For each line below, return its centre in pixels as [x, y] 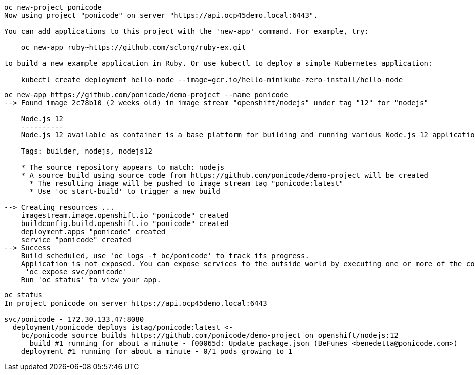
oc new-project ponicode [53, 7]
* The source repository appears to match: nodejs [123, 167]
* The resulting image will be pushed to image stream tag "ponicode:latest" [186, 183]
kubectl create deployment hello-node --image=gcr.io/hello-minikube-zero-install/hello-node [212, 80]
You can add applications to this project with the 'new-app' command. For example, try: [186, 31]
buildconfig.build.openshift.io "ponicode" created [125, 223]
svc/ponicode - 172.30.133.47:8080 [74, 319]
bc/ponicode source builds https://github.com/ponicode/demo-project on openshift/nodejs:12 [210, 335]
